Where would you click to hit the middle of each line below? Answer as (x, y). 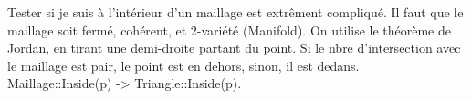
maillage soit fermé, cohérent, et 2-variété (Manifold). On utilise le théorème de (229, 30)
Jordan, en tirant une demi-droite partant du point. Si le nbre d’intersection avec (234, 48)
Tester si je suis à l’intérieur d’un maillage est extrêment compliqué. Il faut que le (235, 12)
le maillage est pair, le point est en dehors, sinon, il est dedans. (183, 65)
